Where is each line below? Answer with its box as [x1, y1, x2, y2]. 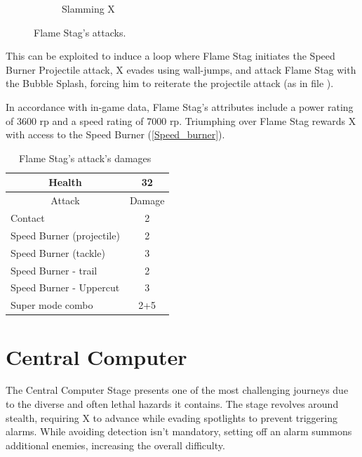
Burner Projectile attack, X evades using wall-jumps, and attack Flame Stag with [6, 62, 356, 77]
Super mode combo [11, 298, 93, 312]
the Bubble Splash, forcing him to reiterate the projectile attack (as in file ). [6, 76, 334, 91]
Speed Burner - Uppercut [11, 280, 120, 295]
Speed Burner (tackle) [11, 245, 105, 260]
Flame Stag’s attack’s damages [19, 150, 152, 165]
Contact [11, 211, 45, 225]
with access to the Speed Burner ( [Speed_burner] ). [6, 127, 225, 142]
